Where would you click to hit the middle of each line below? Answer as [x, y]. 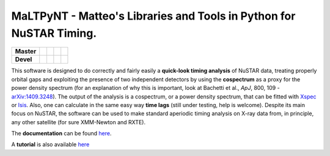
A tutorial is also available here [50, 144]
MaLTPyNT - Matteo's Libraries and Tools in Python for [153, 16]
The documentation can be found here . [61, 133]
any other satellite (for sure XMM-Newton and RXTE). [79, 122]
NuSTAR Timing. [54, 33]
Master [26, 51]
